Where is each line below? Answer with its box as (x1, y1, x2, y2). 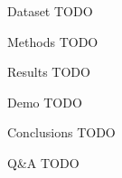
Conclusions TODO (7, 123, 116, 142)
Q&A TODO (7, 153, 80, 172)
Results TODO (7, 62, 90, 81)
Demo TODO (7, 92, 82, 111)
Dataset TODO (7, 2, 93, 20)
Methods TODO (7, 32, 99, 51)
